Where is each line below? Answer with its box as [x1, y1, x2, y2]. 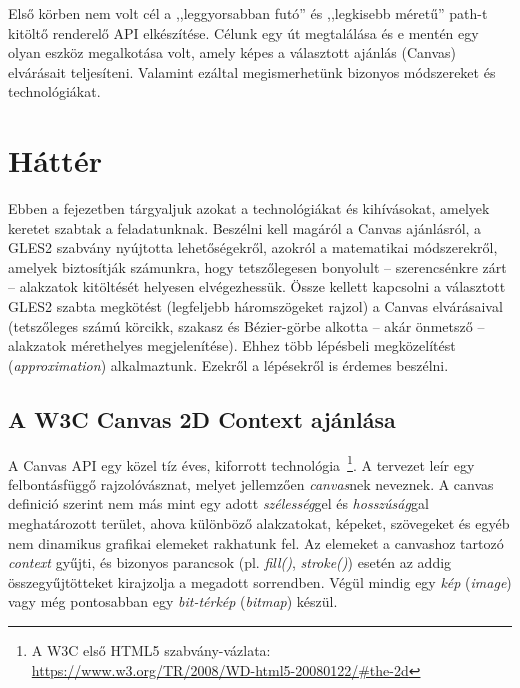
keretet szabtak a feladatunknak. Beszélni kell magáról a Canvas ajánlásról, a [8, 217, 482, 238]
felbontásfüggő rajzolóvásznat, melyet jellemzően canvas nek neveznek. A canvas [8, 473, 494, 494]
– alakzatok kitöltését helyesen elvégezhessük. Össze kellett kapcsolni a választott [8, 276, 506, 297]
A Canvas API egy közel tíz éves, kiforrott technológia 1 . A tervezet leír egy [8, 451, 475, 475]
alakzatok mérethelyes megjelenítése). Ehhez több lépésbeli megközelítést [8, 335, 456, 356]
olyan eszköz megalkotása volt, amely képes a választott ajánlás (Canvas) [8, 42, 456, 63]
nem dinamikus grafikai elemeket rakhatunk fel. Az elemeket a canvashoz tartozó [8, 532, 504, 553]
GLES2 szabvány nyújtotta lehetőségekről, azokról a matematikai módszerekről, [8, 237, 498, 258]
